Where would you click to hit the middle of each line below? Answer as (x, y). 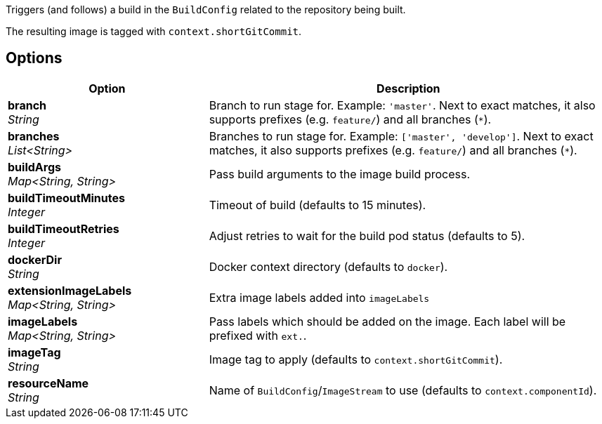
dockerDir (35, 259)
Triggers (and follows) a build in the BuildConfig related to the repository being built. (206, 9)
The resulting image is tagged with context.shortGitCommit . (154, 31)
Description (408, 88)
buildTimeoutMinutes (66, 198)
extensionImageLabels (70, 290)
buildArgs (34, 167)
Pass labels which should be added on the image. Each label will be (387, 321)
